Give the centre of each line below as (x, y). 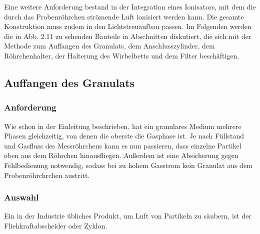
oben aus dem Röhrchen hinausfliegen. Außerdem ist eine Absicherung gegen (121, 155)
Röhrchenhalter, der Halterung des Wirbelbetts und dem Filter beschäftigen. (122, 55)
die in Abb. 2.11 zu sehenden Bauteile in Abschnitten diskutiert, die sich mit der (128, 36)
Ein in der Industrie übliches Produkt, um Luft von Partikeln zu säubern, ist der (128, 216)
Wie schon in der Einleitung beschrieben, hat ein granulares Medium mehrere (123, 126)
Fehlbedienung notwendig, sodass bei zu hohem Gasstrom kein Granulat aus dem (128, 165)
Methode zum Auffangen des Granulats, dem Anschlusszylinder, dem (109, 46)
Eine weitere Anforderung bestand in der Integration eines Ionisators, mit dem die (130, 6)
